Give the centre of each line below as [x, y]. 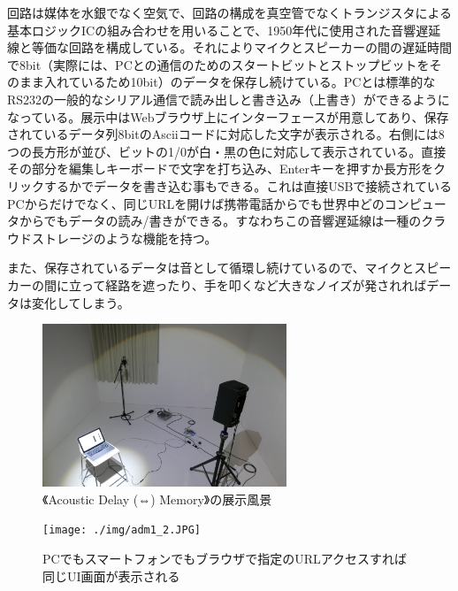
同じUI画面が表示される [111, 576]
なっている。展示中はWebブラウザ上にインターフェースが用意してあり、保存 [228, 116]
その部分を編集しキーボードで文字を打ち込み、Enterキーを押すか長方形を [221, 169]
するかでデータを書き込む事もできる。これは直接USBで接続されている [248, 185]
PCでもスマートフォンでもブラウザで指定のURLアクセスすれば [225, 559]
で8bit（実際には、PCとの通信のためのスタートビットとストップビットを [218, 64]
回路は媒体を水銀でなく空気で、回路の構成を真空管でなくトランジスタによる [230, 12]
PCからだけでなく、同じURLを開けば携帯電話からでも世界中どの [196, 203]
